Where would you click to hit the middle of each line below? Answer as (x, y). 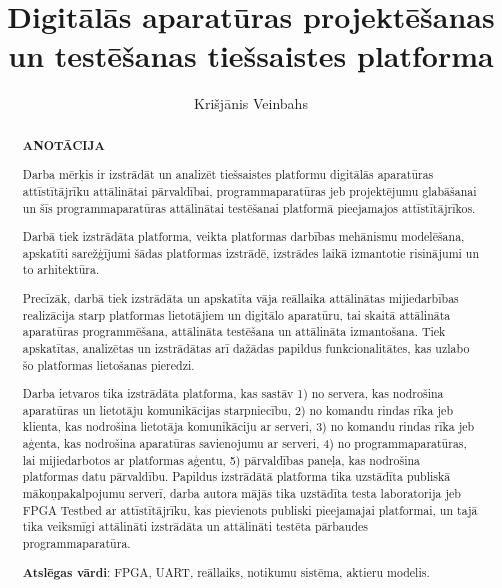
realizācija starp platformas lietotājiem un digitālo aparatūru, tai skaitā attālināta (236, 314)
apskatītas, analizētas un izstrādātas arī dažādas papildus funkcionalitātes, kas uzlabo (246, 347)
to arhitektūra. (61, 269)
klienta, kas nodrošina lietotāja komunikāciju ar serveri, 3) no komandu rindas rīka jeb (248, 426)
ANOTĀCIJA (63, 145)
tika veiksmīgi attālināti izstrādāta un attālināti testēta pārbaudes (195, 526)
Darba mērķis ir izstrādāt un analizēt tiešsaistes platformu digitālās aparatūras (228, 174)
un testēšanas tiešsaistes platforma (251, 55)
